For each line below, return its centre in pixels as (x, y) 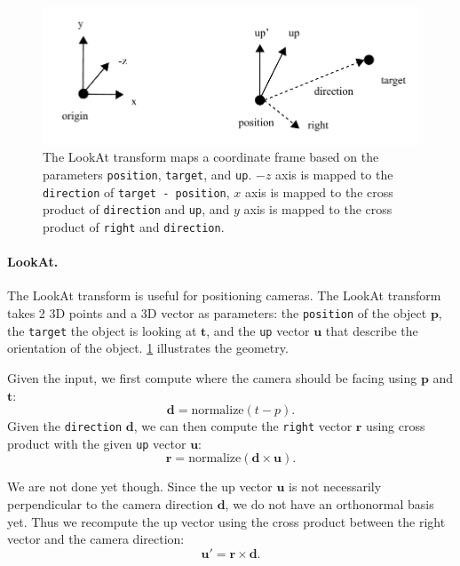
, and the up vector (258, 330)
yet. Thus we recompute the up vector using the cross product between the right (226, 521)
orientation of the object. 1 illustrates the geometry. (148, 348)
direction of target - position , (136, 191)
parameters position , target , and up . (147, 175)
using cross (396, 426)
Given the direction (65, 426)
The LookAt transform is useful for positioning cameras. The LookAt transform (224, 295)
